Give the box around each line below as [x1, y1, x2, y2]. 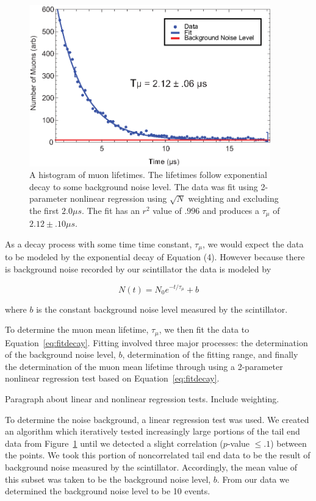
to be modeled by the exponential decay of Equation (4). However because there [5, 250, 305, 263]
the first [29, 204, 59, 216]
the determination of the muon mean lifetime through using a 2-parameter [5, 360, 283, 372]
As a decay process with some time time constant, [5, 237, 192, 250]
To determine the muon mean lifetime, [5, 323, 149, 336]
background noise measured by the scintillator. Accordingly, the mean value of [5, 460, 298, 473]
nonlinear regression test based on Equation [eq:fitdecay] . [5, 372, 220, 385]
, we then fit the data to [159, 323, 250, 336]
